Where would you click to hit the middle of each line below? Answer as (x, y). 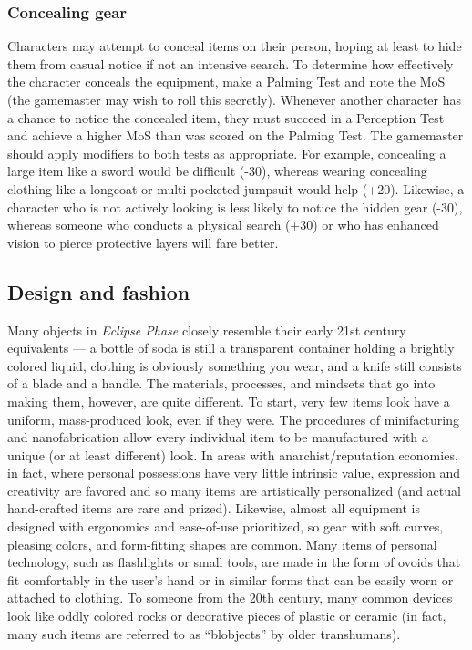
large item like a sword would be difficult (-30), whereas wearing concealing (217, 171)
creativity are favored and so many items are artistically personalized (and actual (234, 490)
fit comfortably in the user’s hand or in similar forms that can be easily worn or (231, 579)
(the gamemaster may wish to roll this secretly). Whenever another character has (234, 99)
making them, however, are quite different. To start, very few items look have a (229, 401)
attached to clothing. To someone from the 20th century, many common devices (230, 598)
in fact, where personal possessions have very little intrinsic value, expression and (234, 473)
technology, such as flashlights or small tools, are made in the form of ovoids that (234, 562)
